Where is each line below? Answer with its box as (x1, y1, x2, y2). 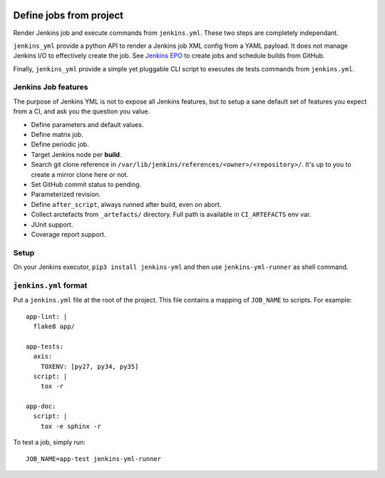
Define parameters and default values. (31, 120, 144, 128)
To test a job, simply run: (13, 438, 86, 447)
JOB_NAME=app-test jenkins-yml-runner (26, 454, 162, 463)
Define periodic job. (31, 140, 89, 149)
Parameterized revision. (31, 190, 101, 199)
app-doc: (26, 402, 56, 410)
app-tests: (26, 342, 64, 350)
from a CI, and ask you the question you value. (13, 107, 150, 116)
